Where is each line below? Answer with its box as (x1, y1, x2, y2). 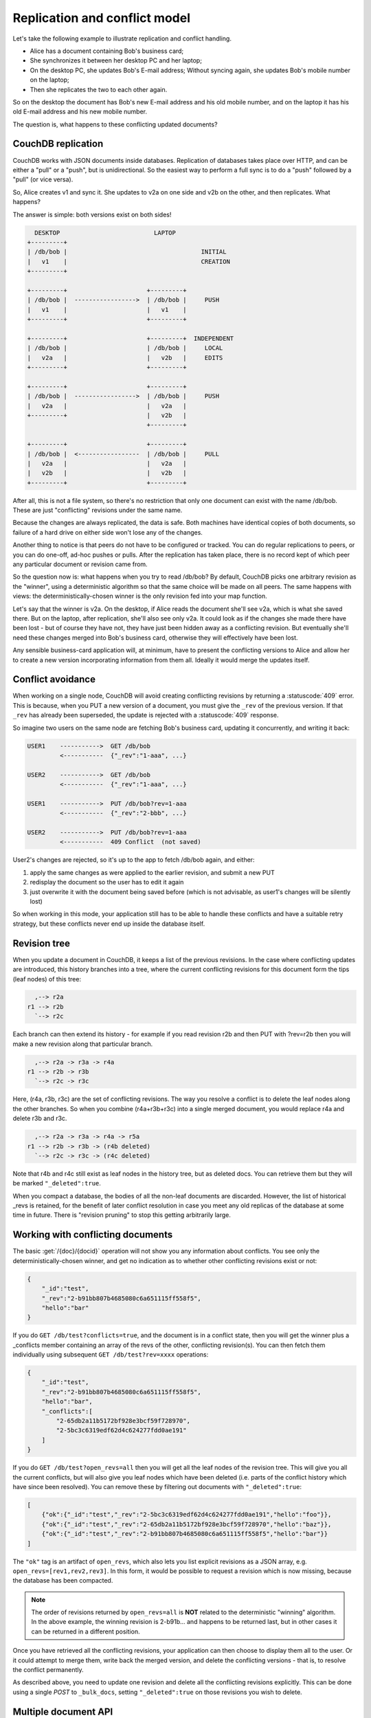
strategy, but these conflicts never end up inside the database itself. (12, 919, 205, 928)
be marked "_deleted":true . (12, 1179, 101, 1187)
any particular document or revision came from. (12, 560, 148, 568)
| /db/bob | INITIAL (27, 248, 227, 256)
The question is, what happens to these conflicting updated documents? (12, 120, 218, 129)
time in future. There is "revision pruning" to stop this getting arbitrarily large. (12, 1211, 232, 1219)
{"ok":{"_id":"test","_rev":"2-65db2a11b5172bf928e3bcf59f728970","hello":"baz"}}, (41, 1520, 332, 1528)
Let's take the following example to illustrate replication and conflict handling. (12, 34, 232, 43)
